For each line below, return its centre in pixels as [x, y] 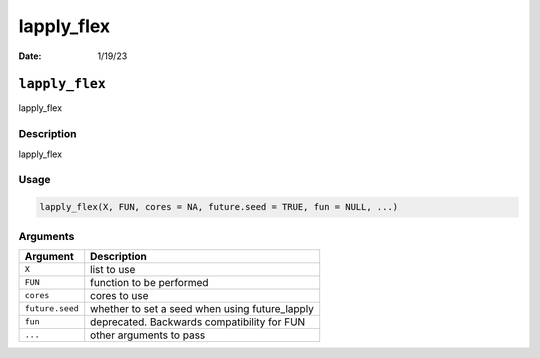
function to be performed [149, 282]
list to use [113, 269]
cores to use [119, 295]
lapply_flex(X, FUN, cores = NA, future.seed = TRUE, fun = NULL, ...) [219, 207]
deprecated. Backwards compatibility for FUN [198, 322]
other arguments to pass [148, 335]
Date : [30, 56]
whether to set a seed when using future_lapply [202, 308]
